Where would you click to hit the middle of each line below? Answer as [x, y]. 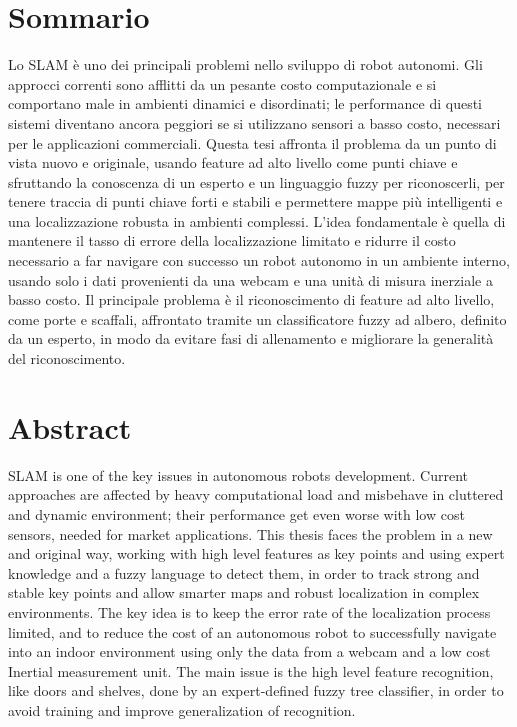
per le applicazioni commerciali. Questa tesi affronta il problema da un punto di [252, 142]
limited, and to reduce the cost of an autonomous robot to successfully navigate [252, 631]
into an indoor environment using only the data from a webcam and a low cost [249, 651]
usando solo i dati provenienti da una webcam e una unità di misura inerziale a [250, 279]
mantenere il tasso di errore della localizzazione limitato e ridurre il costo [232, 240]
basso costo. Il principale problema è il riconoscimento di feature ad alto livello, [251, 299]
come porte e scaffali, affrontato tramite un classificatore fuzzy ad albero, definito [257, 318]
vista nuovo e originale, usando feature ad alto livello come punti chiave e [233, 162]
